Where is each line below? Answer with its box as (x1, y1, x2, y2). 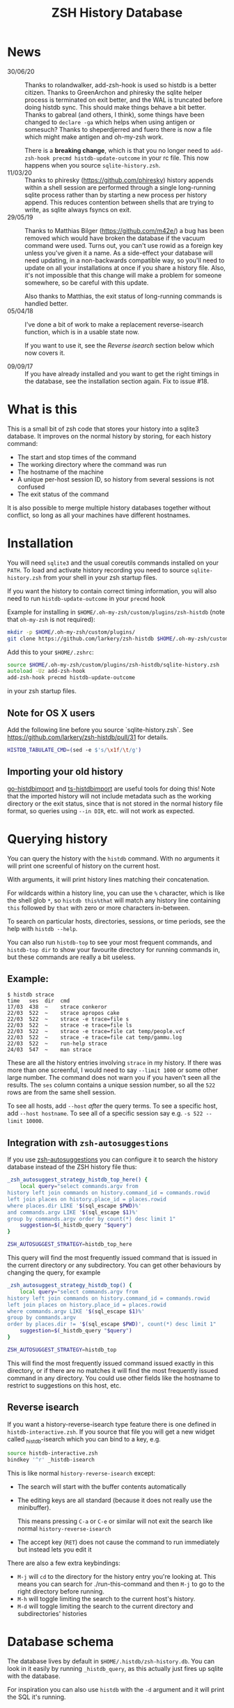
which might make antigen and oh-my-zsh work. (24, 133, 164, 141)
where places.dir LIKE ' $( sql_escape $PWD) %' (7, 1202, 141, 1209)
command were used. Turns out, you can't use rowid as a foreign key (24, 241, 224, 249)
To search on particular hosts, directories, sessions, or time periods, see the (7, 916, 226, 926)
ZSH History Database (51, 5, 183, 21)
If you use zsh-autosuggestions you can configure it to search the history (7, 1155, 218, 1164)
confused (17, 482, 45, 491)
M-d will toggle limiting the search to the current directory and (17, 1602, 194, 1610)
